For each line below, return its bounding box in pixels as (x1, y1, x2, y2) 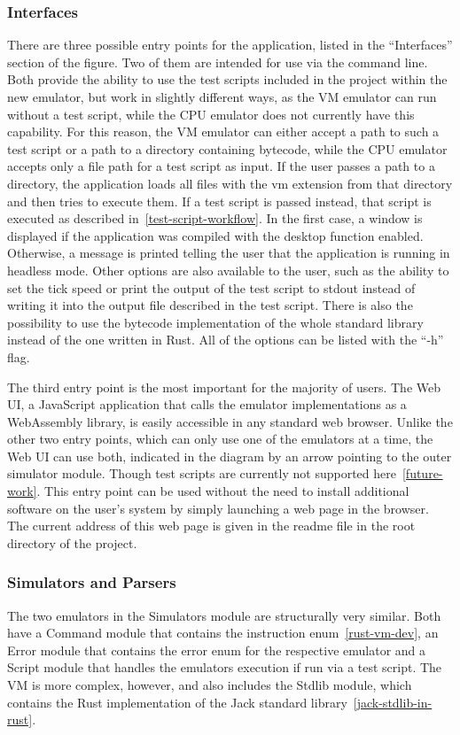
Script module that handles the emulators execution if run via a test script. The (7, 658, 442, 677)
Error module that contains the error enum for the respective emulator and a (7, 640, 426, 659)
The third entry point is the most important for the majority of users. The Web (7, 377, 441, 396)
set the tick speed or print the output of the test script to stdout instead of (7, 278, 416, 297)
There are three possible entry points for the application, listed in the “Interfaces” (7, 35, 453, 54)
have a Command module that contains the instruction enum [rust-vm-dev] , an (7, 623, 439, 642)
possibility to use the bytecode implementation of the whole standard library (7, 313, 424, 331)
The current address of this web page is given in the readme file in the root (7, 516, 416, 535)
